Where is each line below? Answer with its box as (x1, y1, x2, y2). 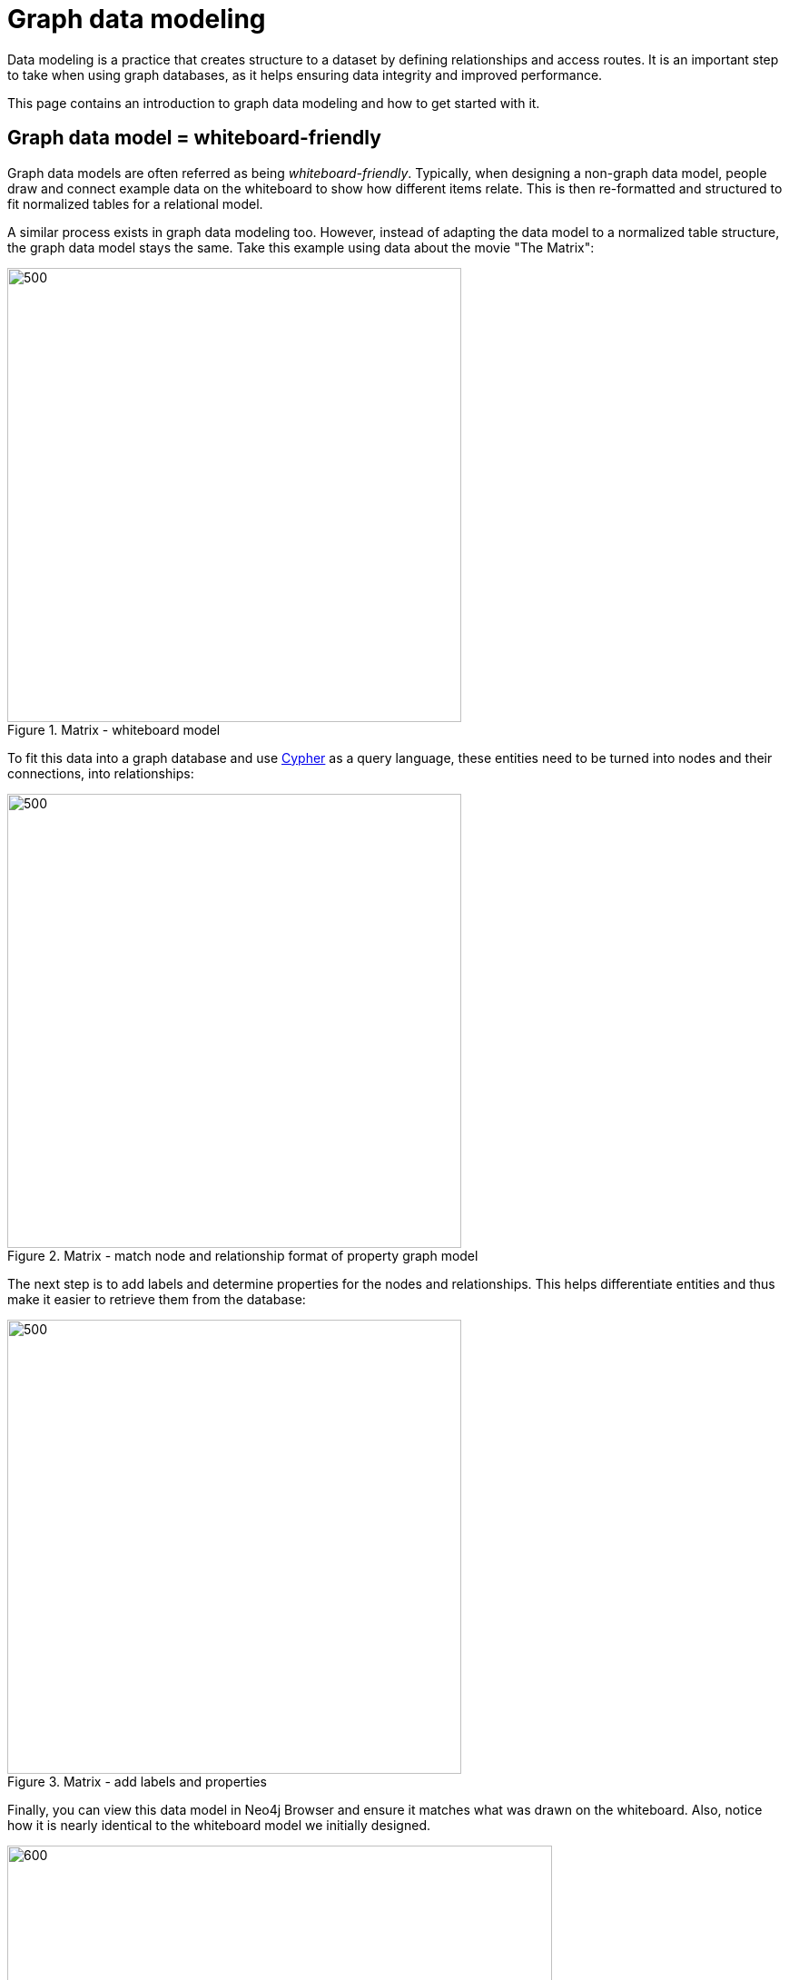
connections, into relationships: (7, 765, 194, 781)
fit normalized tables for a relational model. (7, 195, 263, 212)
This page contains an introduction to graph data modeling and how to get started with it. (7, 94, 540, 111)
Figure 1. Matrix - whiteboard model (7, 721, 221, 738)
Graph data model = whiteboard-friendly (7, 126, 381, 150)
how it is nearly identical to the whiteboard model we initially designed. (7, 1817, 430, 1833)
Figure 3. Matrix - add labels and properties (7, 1773, 267, 1789)
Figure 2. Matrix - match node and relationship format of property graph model (7, 1247, 478, 1263)
